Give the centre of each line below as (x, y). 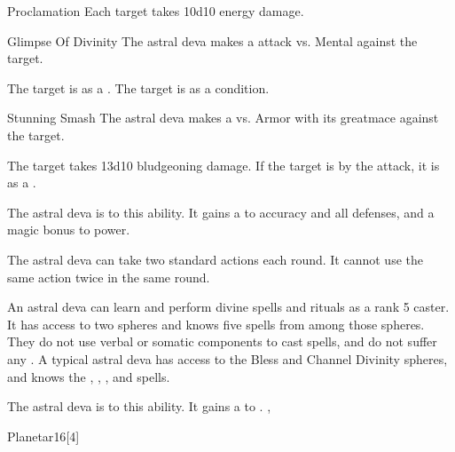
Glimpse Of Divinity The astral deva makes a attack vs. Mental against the (212, 40)
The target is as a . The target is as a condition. (138, 87)
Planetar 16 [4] (43, 436)
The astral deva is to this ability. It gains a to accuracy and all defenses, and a (221, 212)
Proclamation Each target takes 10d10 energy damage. (156, 11)
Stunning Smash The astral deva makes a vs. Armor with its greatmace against (223, 118)
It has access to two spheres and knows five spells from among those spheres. (216, 324)
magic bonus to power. (69, 230)
